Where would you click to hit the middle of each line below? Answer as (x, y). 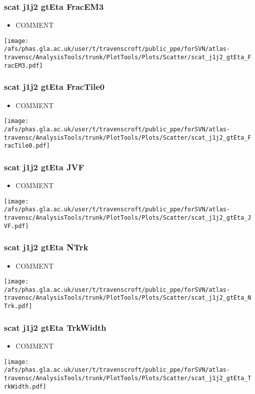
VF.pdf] (17, 226)
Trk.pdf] (18, 306)
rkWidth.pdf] (25, 386)
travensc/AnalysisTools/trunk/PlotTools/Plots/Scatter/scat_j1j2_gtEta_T (128, 378)
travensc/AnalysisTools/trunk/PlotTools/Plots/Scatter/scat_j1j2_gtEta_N (128, 298)
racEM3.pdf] (23, 65)
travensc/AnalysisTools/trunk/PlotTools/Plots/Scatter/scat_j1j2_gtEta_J (128, 218)
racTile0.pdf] (27, 146)
